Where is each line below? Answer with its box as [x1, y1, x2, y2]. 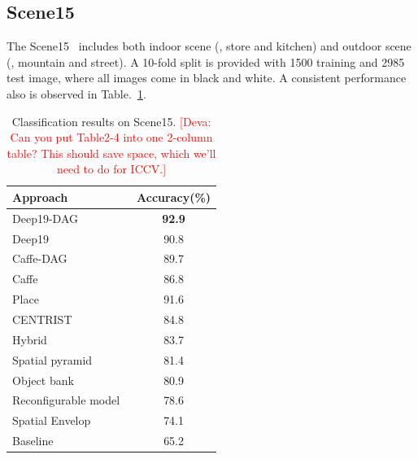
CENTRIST [12, 311, 72, 328]
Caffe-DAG [12, 250, 67, 267]
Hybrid [12, 330, 47, 348]
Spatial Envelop [12, 412, 91, 429]
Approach [12, 188, 68, 205]
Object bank [12, 371, 74, 388]
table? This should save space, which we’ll [7, 144, 216, 161]
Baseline [12, 432, 54, 449]
